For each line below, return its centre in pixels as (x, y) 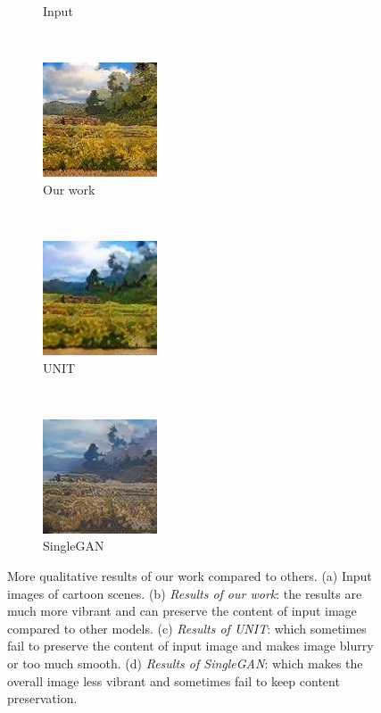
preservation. (42, 698)
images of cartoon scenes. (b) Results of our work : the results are (185, 593)
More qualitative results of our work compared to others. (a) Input (190, 575)
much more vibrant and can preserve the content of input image (182, 611)
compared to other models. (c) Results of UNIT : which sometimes (187, 628)
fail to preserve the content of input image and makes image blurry (190, 646)
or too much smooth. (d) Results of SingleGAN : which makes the (185, 663)
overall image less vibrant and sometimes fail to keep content (174, 680)
